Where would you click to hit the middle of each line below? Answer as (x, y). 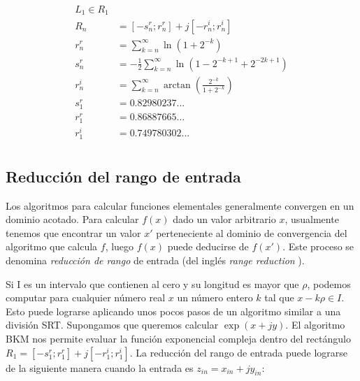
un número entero (215, 297)
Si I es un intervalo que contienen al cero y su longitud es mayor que (152, 283)
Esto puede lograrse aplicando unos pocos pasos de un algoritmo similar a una (173, 311)
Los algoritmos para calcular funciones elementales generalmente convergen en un (180, 205)
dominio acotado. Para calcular (72, 219)
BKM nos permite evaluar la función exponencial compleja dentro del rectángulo (178, 338)
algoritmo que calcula (52, 246)
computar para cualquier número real (86, 297)
